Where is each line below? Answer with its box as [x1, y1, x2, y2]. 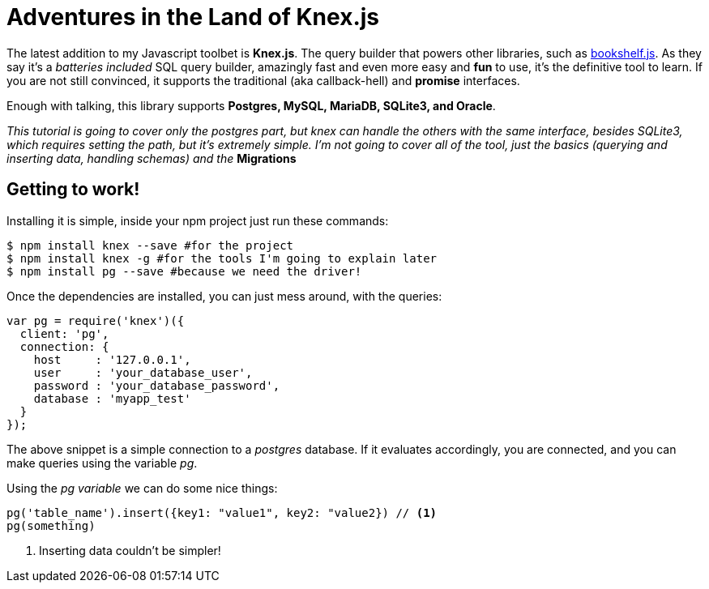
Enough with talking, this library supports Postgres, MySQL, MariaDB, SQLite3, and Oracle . [6, 98, 496, 113]
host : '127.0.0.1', [33, 352, 191, 366]
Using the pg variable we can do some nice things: [6, 480, 278, 495]
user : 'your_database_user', [33, 365, 253, 379]
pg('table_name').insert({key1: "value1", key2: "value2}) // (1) [6, 506, 438, 519]
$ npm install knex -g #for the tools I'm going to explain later [6, 251, 438, 265]
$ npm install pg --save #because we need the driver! [6, 264, 362, 278]
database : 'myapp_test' [33, 391, 191, 405]
